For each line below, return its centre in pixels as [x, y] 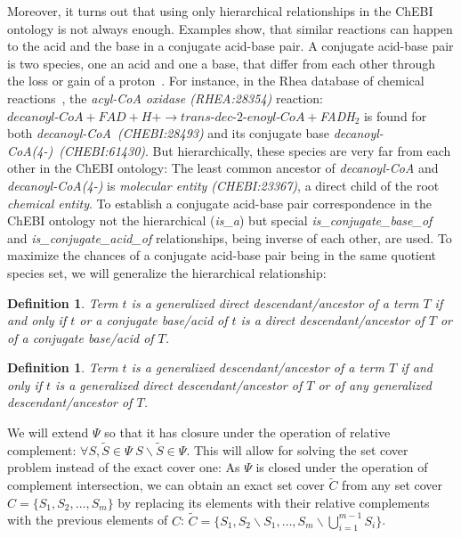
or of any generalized [375, 384]
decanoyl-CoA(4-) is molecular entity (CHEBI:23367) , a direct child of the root [223, 185]
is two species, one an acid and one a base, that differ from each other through [222, 63]
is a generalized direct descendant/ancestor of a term [275, 302]
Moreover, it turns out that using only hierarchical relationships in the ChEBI [220, 11]
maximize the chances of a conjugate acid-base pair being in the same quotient [222, 255]
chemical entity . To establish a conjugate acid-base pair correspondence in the [219, 203]
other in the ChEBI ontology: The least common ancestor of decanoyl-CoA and [223, 168]
